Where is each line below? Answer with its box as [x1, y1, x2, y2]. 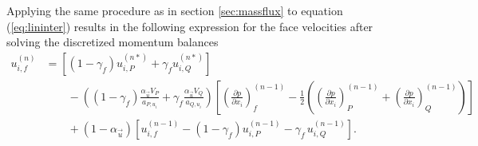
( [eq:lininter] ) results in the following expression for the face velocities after [6, 18, 373, 34]
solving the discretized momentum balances [6, 34, 219, 50]
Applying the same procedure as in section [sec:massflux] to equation [6, 2, 343, 18]
